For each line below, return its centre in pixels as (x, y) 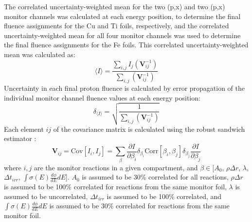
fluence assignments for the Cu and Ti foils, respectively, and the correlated (117, 26)
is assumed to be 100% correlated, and (164, 196)
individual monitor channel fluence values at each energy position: (102, 97)
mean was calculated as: (40, 54)
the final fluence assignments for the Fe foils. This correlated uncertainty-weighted (126, 45)
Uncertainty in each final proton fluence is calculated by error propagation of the (125, 88)
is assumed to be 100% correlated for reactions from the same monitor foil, (115, 187)
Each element (24, 129)
